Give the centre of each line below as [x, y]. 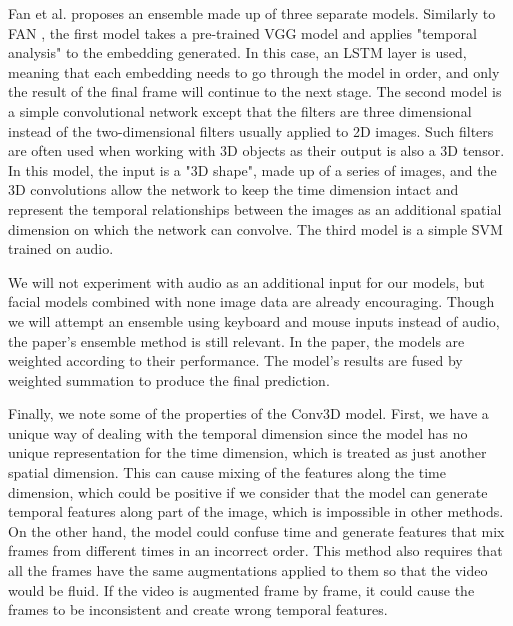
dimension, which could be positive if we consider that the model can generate [248, 491]
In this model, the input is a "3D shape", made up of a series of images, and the [252, 169]
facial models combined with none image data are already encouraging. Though [251, 301]
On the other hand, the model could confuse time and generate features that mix [256, 530]
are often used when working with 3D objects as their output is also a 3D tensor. [256, 150]
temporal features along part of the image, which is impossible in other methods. [256, 511]
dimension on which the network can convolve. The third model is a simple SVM [255, 228]
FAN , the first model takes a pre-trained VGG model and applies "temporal [242, 32]
